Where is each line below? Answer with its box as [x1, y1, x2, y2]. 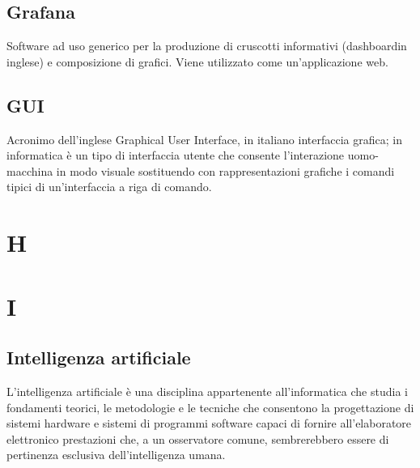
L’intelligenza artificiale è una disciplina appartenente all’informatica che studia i [6, 382, 408, 399]
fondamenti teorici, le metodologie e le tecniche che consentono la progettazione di [6, 398, 414, 415]
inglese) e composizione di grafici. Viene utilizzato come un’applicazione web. [6, 53, 388, 70]
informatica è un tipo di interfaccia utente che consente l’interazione [6, 147, 345, 164]
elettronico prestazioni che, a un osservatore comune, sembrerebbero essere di [6, 430, 389, 447]
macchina [6, 162, 53, 179]
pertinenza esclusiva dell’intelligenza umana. [6, 446, 226, 463]
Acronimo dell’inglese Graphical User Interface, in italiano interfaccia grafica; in [6, 130, 402, 147]
